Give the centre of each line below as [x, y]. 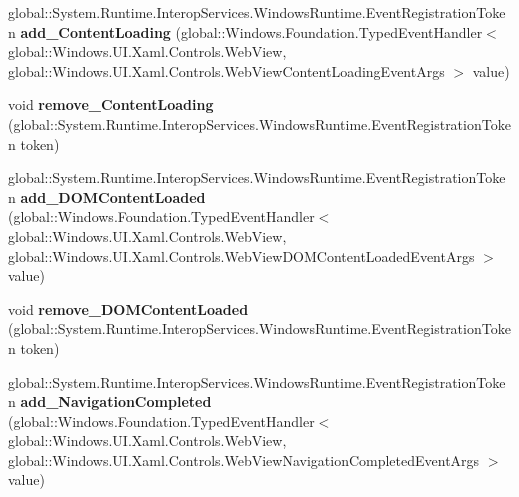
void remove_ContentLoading [111, 104]
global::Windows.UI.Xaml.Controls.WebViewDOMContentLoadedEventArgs [241, 255]
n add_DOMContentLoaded [107, 196]
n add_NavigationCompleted [110, 401]
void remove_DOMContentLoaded [128, 308]
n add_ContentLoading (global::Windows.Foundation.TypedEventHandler [245, 31]
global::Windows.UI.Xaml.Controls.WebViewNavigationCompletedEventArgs [244, 459]
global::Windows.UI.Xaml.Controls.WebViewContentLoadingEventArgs [226, 70]
